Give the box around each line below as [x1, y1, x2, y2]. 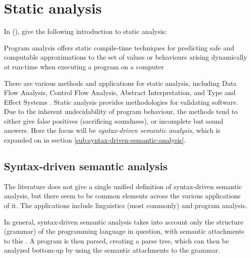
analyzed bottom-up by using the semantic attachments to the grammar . [4, 245, 220, 255]
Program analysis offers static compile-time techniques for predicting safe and [4, 42, 235, 52]
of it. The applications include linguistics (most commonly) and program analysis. [4, 200, 247, 210]
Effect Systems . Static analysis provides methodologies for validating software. [4, 97, 238, 107]
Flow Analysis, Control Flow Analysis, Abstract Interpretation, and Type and [4, 87, 236, 97]
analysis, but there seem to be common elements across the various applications [4, 191, 241, 201]
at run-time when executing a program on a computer [4, 61, 164, 71]
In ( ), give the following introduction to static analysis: [4, 26, 167, 36]
